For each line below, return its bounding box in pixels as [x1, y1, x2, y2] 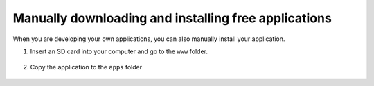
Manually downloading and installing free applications [12, 10, 332, 26]
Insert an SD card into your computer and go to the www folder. [30, 47, 208, 55]
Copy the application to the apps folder [30, 63, 142, 71]
